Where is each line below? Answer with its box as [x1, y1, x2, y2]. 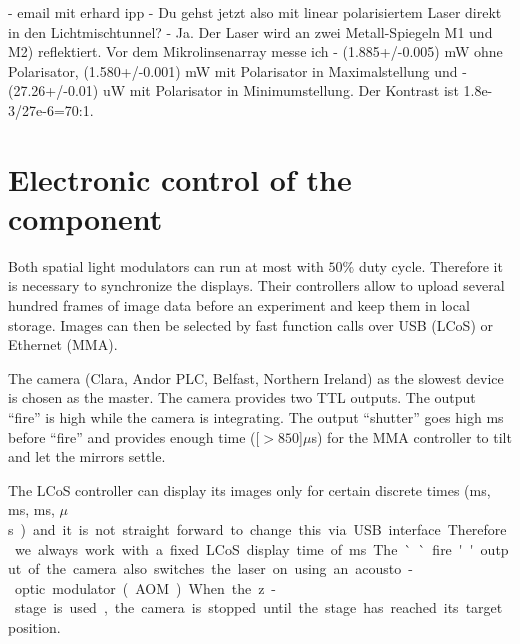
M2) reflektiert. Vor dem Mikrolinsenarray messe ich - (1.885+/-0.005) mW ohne [8, 41, 503, 62]
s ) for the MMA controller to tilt [311, 426, 512, 447]
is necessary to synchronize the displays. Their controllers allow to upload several [8, 275, 505, 296]
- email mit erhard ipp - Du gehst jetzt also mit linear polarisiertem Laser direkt [8, 2, 502, 22]
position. [8, 616, 61, 637]
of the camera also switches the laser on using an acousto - [28, 558, 413, 579]
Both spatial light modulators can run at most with [8, 255, 324, 276]
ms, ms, [8, 499, 55, 520]
